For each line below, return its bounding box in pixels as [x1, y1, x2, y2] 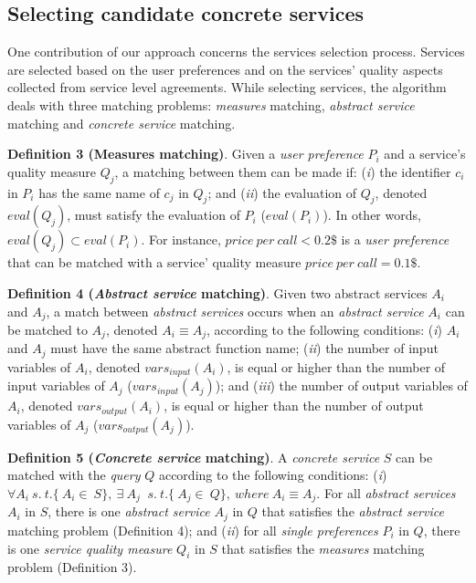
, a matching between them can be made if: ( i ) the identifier [114, 161, 451, 181]
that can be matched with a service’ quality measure [7, 253, 301, 272]
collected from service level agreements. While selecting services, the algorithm [7, 78, 447, 97]
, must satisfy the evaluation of [67, 205, 240, 224]
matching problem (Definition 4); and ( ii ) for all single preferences [7, 520, 378, 539]
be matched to [7, 320, 88, 338]
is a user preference [341, 230, 450, 249]
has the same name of [38, 182, 160, 202]
